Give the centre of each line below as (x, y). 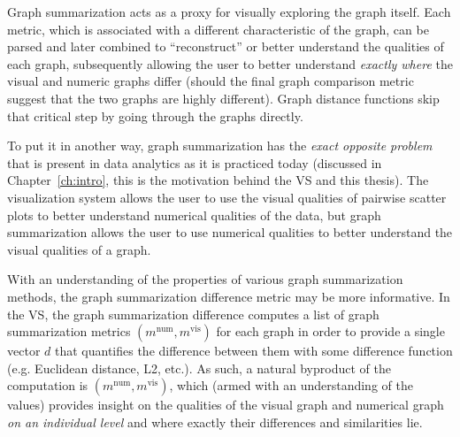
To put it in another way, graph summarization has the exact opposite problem (220, 146)
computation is (48, 385)
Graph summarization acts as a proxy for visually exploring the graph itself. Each (229, 11)
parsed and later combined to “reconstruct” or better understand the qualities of (226, 46)
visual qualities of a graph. (79, 249)
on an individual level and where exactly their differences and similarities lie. (215, 422)
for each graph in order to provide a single (330, 331)
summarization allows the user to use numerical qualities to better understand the (230, 232)
